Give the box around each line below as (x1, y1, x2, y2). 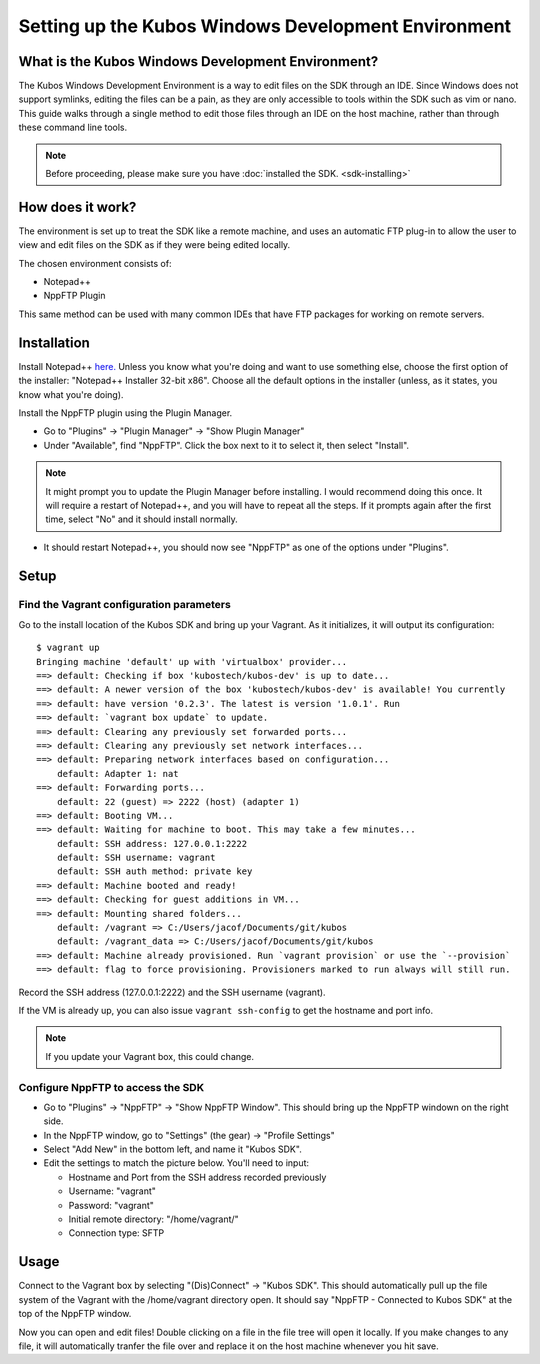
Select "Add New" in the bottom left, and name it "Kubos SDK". (43, 1143, 302, 1155)
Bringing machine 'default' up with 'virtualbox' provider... (36, 656, 348, 667)
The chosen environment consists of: (18, 257, 172, 269)
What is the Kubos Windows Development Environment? (18, 53, 379, 70)
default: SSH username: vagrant (56, 852, 216, 864)
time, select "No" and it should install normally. (45, 513, 239, 525)
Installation (18, 334, 90, 351)
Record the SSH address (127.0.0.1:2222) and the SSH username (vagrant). (18, 986, 326, 998)
